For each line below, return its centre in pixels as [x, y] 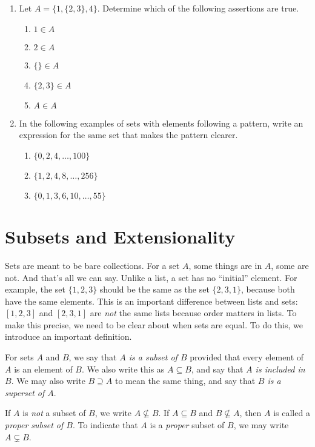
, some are [290, 265]
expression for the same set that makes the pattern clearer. [128, 135]
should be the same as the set [154, 289]
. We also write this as [123, 369]
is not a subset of [54, 413]
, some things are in [225, 265]
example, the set [35, 289]
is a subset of [153, 357]
